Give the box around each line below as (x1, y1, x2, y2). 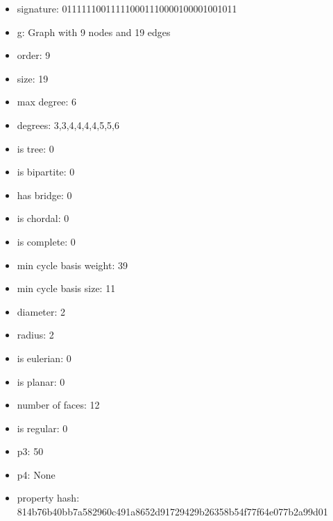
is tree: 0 (17, 141, 54, 155)
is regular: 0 (17, 420, 68, 435)
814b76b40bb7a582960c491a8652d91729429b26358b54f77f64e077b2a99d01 (17, 504, 328, 519)
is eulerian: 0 (17, 350, 71, 365)
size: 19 (17, 71, 49, 85)
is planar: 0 (17, 374, 65, 388)
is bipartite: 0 (17, 164, 75, 179)
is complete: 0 (17, 234, 76, 248)
